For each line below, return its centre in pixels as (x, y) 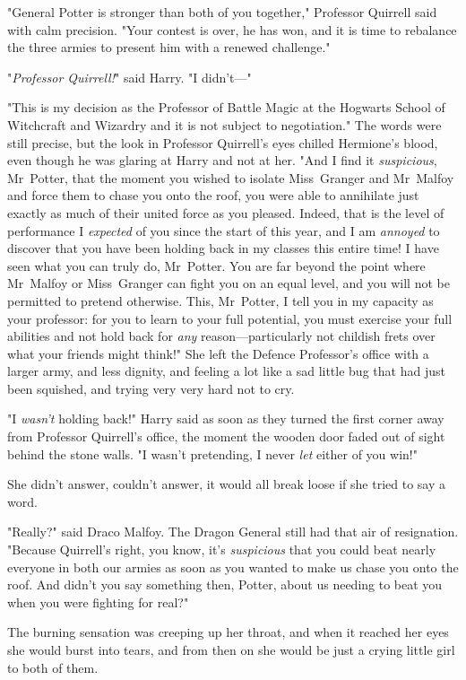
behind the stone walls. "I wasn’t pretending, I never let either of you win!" (212, 453)
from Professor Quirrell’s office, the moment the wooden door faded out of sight (226, 436)
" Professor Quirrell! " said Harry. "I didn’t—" (129, 77)
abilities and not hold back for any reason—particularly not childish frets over (221, 336)
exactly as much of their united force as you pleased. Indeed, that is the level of (226, 212)
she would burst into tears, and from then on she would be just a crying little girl (231, 649)
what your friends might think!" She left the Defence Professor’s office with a (218, 353)
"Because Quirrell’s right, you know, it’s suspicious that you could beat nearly (222, 549)
